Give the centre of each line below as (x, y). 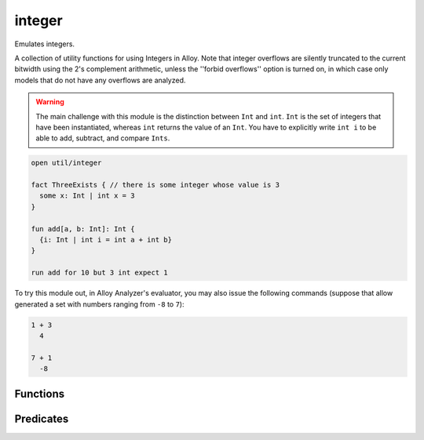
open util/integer (66, 163)
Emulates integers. (44, 44)
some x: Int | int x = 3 (87, 196)
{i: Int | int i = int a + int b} (106, 240)
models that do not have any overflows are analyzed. (100, 80)
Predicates (42, 418)
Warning (50, 102)
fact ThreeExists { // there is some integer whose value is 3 (155, 185)
